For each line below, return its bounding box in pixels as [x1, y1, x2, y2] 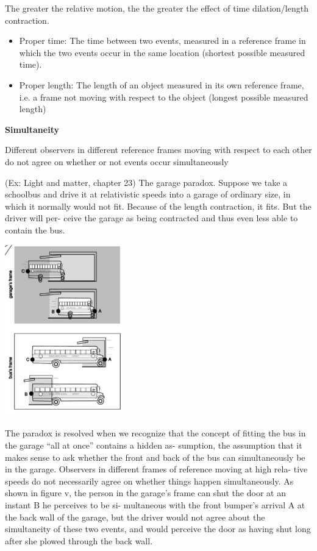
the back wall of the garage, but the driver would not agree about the [5, 510, 265, 523]
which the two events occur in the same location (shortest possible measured [19, 46, 305, 59]
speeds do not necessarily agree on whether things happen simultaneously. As [5, 474, 294, 487]
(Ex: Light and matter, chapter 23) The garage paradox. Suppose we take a [5, 176, 288, 188]
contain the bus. [5, 223, 65, 236]
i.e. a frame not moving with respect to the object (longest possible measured [19, 90, 308, 103]
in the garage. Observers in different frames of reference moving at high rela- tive [5, 463, 308, 475]
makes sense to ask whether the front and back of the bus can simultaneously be [5, 450, 305, 463]
